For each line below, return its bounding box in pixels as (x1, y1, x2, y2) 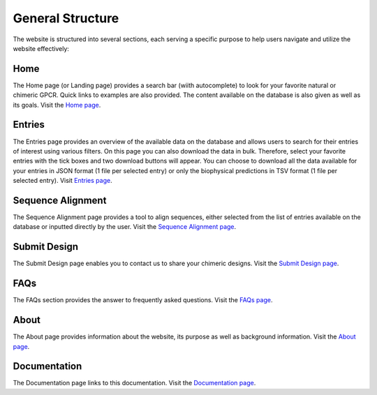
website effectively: (13, 44, 70, 52)
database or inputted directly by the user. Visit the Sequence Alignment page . (13, 223, 237, 231)
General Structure (13, 10, 119, 26)
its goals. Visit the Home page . (13, 100, 101, 109)
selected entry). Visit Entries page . (13, 177, 112, 185)
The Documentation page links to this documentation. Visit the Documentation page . (13, 379, 256, 387)
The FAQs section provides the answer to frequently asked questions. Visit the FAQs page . (13, 296, 273, 304)
